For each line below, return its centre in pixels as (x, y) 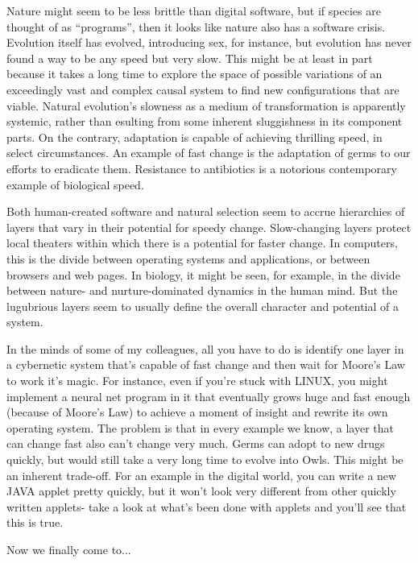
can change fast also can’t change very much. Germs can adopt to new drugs (196, 443)
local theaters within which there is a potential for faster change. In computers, (202, 243)
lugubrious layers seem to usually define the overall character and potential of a (203, 306)
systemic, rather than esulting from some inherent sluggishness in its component (205, 121)
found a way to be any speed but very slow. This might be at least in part (190, 58)
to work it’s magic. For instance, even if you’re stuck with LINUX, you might (197, 381)
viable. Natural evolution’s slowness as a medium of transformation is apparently (206, 105)
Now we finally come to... (69, 549)
